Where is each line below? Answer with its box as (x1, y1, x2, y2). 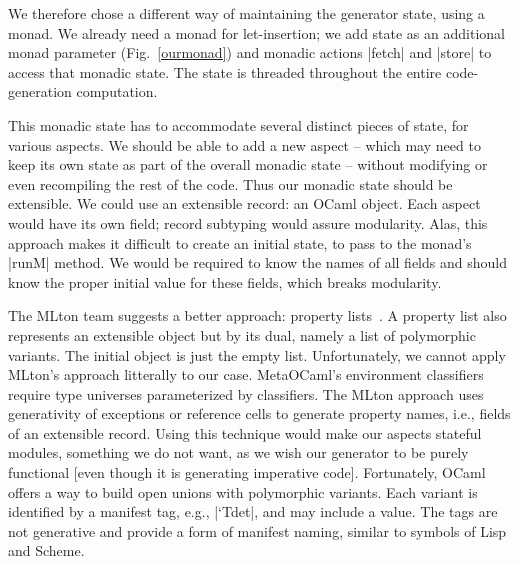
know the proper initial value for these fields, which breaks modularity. (8, 271, 442, 292)
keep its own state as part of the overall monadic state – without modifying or (8, 154, 488, 175)
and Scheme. (8, 540, 85, 561)
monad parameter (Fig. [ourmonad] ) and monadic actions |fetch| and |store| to (8, 42, 492, 63)
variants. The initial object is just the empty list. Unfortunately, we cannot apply (8, 344, 506, 365)
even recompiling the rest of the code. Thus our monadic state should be (8, 173, 453, 194)
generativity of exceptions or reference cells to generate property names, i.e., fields (8, 403, 511, 424)
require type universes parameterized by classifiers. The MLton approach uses (8, 383, 484, 404)
